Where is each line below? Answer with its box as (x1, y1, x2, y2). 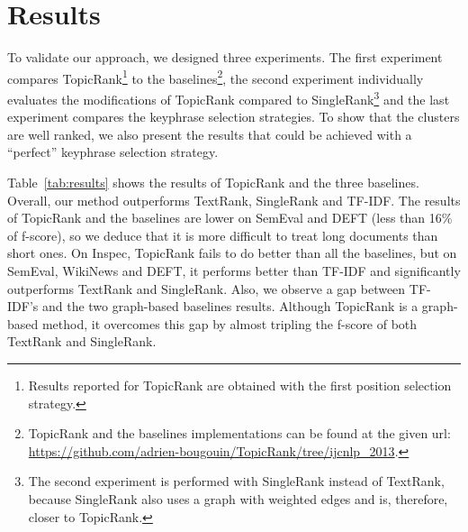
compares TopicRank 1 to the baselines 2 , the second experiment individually (7, 66, 424, 87)
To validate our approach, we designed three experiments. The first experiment (7, 48, 443, 67)
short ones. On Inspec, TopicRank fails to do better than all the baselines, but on (7, 243, 457, 262)
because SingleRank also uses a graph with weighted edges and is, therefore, (28, 489, 448, 508)
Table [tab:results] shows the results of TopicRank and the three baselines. (7, 173, 419, 191)
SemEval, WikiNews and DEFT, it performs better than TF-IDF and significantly (7, 261, 461, 280)
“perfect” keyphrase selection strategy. (7, 142, 219, 161)
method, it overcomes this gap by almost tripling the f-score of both (41, 314, 418, 333)
